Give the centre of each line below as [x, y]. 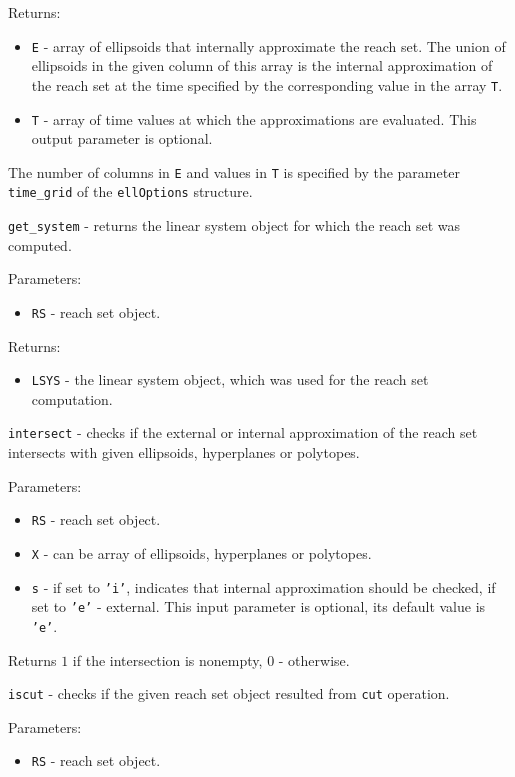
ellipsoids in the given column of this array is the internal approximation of [262, 65]
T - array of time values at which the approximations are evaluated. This [254, 118]
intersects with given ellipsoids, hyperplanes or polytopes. [184, 452]
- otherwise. [314, 659]
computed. [40, 244]
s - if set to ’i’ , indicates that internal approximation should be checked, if [263, 586]
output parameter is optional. [122, 138]
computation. [72, 398]
